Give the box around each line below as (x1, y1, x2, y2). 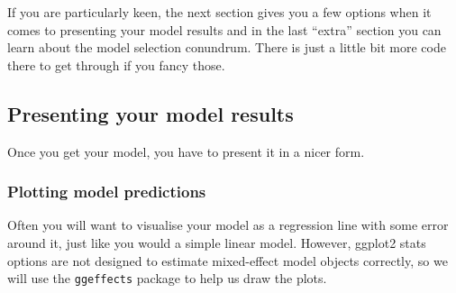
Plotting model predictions (7, 180, 206, 203)
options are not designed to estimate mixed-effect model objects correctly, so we (7, 251, 448, 270)
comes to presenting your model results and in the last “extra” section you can (7, 20, 442, 39)
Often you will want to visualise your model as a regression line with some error (7, 215, 449, 234)
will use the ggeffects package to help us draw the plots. (7, 269, 327, 288)
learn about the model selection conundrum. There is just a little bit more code (7, 38, 446, 57)
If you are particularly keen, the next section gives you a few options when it (7, 3, 432, 21)
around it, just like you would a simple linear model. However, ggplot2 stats (7, 233, 426, 252)
